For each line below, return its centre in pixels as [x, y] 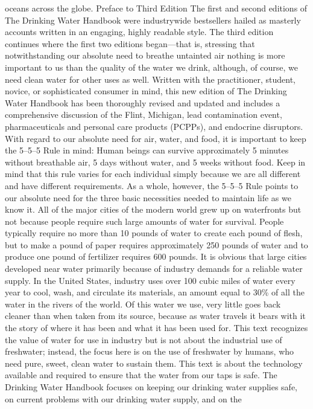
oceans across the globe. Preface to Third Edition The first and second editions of [156, 8]
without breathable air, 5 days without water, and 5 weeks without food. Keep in [155, 162]
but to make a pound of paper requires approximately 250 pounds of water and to [156, 244]
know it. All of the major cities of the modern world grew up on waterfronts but [153, 209]
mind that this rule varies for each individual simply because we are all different [153, 174]
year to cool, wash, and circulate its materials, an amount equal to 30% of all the [155, 292]
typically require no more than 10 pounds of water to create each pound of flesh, [154, 233]
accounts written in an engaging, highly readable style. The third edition [139, 32]
